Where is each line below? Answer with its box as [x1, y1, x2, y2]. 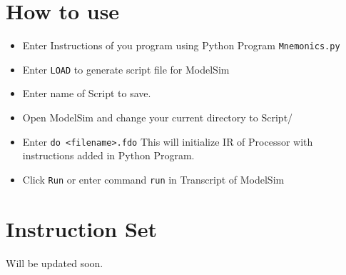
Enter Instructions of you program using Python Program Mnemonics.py [22, 38, 340, 53]
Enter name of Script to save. [22, 86, 151, 101]
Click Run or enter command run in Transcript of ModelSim [22, 171, 285, 186]
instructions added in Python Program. [22, 148, 195, 163]
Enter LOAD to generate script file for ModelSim [22, 61, 230, 76]
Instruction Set [6, 214, 158, 243]
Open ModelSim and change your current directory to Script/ [22, 110, 293, 125]
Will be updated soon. [6, 255, 103, 270]
